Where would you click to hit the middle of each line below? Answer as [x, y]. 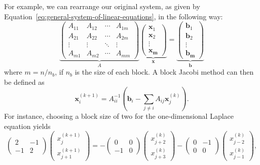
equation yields [27, 126]
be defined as [24, 81]
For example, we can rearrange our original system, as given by [102, 6]
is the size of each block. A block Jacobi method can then [164, 72]
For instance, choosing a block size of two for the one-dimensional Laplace [119, 116]
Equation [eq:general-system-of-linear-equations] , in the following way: [114, 16]
